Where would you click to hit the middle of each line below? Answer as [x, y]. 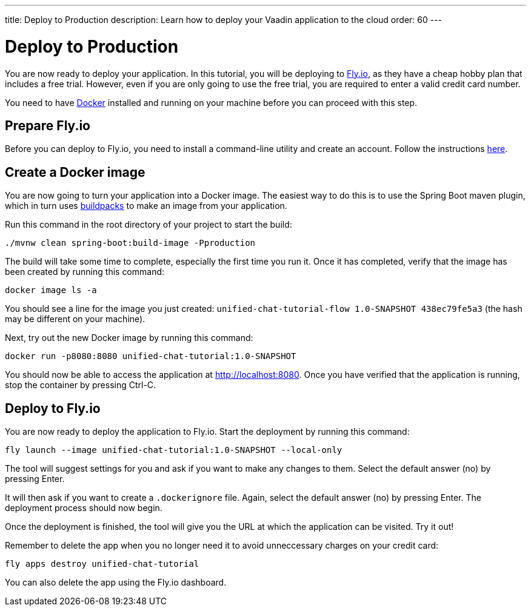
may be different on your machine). [75, 319]
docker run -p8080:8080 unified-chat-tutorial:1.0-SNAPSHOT [151, 356]
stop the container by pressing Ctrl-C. [81, 385]
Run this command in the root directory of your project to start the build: [149, 225]
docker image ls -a [51, 290]
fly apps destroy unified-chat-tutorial [102, 564]
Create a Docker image [75, 172]
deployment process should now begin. [84, 508]
